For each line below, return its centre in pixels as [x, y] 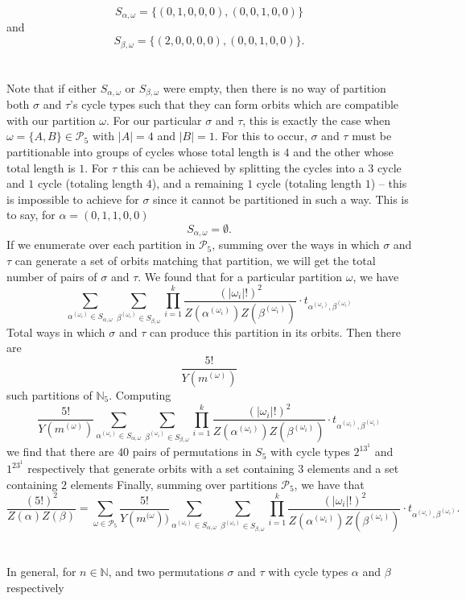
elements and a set [353, 468]
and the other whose [343, 151]
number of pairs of [52, 276]
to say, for [31, 215]
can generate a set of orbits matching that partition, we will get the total [195, 260]
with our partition [51, 120]
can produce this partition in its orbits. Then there [275, 332]
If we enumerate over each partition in [101, 245]
